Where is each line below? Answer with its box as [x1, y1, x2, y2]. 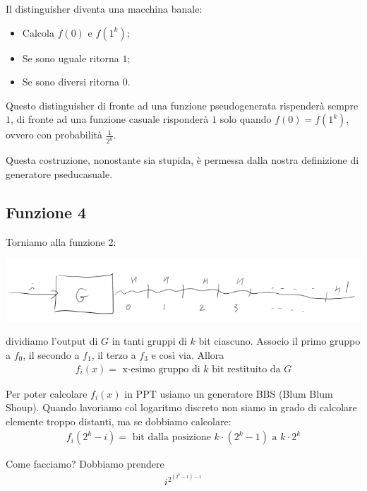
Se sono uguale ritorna [22, 50, 119, 65]
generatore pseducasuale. [6, 166, 113, 181]
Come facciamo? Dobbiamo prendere [6, 456, 164, 471]
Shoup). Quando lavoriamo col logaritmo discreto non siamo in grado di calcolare [6, 400, 357, 415]
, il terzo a [91, 347, 136, 362]
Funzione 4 [6, 201, 87, 223]
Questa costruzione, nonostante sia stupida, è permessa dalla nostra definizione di [6, 153, 359, 167]
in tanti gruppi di [112, 333, 187, 348]
